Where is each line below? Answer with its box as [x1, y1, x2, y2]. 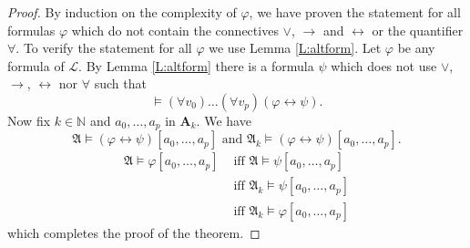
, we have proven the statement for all [249, 3, 461, 21]
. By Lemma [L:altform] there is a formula [78, 56, 314, 75]
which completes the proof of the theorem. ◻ [7, 222, 261, 242]
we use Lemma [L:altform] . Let [209, 38, 382, 57]
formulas [7, 20, 56, 39]
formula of [7, 56, 65, 75]
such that [94, 74, 147, 93]
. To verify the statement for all [15, 38, 192, 57]
